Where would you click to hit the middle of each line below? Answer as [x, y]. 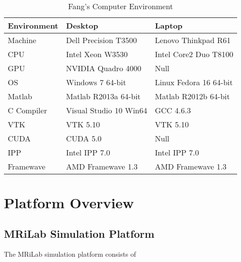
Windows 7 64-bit [96, 82]
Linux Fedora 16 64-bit [194, 82]
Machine [22, 40]
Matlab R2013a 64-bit [103, 96]
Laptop [169, 25]
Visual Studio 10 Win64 [107, 110]
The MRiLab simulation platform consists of [70, 254]
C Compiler [27, 110]
